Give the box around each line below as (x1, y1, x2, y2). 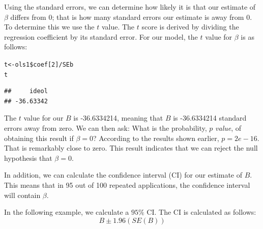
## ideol (4, 88, 48, 95)
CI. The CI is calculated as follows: (147, 207, 256, 217)
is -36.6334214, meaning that (73, 112, 163, 123)
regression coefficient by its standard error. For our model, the (4, 31, 198, 42)
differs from (10, 11, 46, 22)
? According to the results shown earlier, (93, 132, 219, 143)
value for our (23, 112, 64, 123)
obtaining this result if (4, 132, 74, 143)
